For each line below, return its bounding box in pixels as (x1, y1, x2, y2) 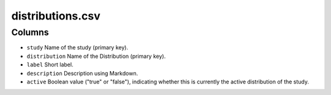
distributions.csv (11, 9, 101, 23)
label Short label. (26, 61, 74, 68)
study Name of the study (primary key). (26, 44, 129, 51)
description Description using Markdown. (26, 69, 138, 77)
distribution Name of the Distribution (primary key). (26, 52, 166, 60)
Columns (11, 27, 49, 38)
